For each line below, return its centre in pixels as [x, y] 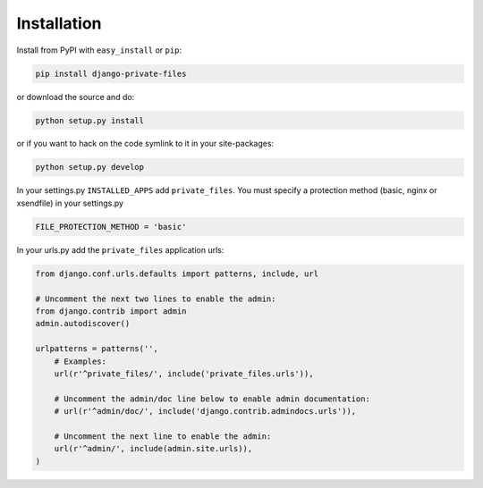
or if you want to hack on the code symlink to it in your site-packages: [145, 144]
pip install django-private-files [111, 73]
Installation [59, 23]
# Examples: [80, 361]
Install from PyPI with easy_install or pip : [99, 50]
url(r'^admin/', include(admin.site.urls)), [153, 449]
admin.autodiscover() [83, 324]
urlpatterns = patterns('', [97, 349]
